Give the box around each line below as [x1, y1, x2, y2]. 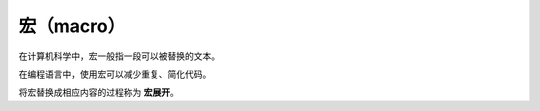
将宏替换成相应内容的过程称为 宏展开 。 [18, 86, 179, 99]
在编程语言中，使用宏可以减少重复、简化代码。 [18, 68, 212, 80]
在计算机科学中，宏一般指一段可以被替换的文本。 [18, 50, 220, 62]
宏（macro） [18, 15, 126, 37]
